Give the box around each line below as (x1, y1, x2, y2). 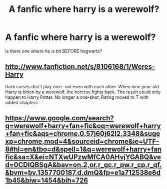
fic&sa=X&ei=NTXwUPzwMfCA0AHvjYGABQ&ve (5, 153, 161, 162)
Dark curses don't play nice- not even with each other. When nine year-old (5, 83, 159, 89)
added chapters (5, 99, 38, 105)
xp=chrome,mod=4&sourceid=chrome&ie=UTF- (5, 137, 159, 146)
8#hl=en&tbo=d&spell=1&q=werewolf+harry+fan (5, 145, 162, 154)
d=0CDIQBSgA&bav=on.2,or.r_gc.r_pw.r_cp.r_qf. (5, 161, 162, 169)
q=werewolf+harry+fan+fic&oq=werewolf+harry (5, 122, 161, 130)
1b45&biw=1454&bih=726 (5, 176, 88, 185)
